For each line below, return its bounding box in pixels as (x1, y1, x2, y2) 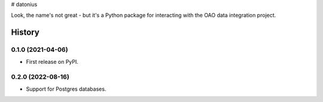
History (11, 27, 40, 38)
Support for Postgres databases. (26, 85, 106, 92)
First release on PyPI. (26, 58, 79, 65)
